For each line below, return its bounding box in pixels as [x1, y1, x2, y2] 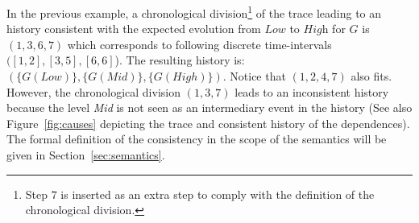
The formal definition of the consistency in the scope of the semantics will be [6, 130, 387, 147]
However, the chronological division [6, 83, 180, 100]
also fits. [351, 68, 392, 85]
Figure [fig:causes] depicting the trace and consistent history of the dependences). [6, 114, 410, 131]
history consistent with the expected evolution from [6, 20, 261, 37]
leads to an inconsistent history [234, 83, 389, 100]
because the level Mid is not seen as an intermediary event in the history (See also [6, 99, 413, 116]
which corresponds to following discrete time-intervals [67, 35, 332, 52]
